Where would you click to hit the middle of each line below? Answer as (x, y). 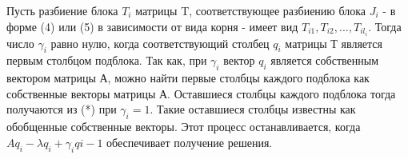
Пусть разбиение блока (62, 10)
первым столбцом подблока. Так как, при (107, 60)
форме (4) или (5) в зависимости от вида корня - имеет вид (152, 26)
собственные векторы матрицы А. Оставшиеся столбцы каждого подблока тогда (201, 93)
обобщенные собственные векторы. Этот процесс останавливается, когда (184, 127)
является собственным (325, 60)
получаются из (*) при (62, 109)
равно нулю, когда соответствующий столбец (160, 43)
